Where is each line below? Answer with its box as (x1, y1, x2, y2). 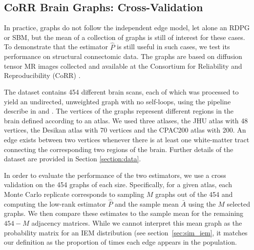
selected (227, 198, 251, 209)
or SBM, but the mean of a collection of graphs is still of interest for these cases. (4, 32, 245, 42)
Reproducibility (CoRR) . (4, 70, 81, 80)
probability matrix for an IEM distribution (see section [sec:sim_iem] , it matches (4, 227, 248, 237)
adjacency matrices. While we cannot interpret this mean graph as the (31, 217, 242, 228)
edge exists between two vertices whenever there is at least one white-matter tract (4, 134, 250, 144)
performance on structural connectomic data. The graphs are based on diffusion (4, 51, 242, 61)
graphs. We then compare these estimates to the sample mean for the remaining (4, 208, 244, 218)
